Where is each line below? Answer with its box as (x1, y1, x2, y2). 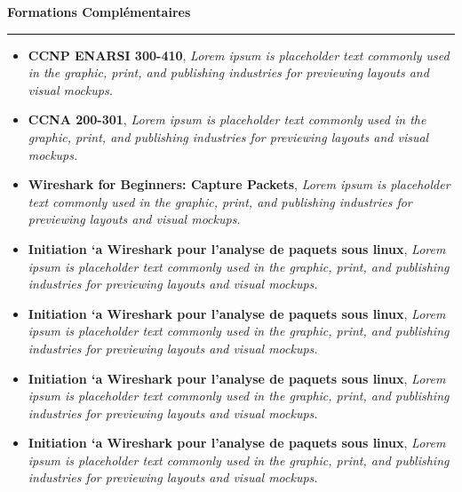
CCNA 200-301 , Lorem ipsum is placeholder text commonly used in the (28, 110, 426, 129)
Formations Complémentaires (7, 3, 191, 20)
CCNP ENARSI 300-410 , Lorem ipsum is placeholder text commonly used (28, 45, 450, 64)
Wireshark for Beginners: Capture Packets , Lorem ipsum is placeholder (28, 175, 450, 194)
